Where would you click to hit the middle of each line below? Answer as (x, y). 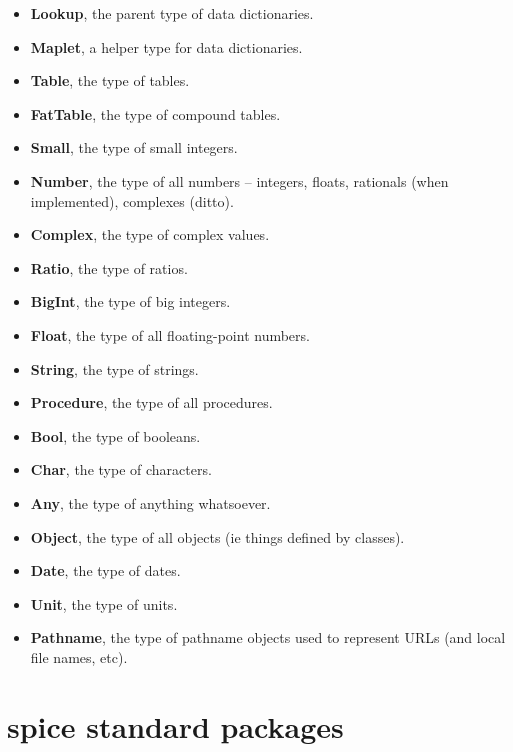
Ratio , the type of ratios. (109, 267)
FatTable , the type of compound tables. (155, 113)
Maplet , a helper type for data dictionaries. (166, 46)
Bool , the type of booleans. (115, 435)
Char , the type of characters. (121, 469)
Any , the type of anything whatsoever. (150, 502)
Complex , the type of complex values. (150, 234)
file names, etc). (79, 656)
